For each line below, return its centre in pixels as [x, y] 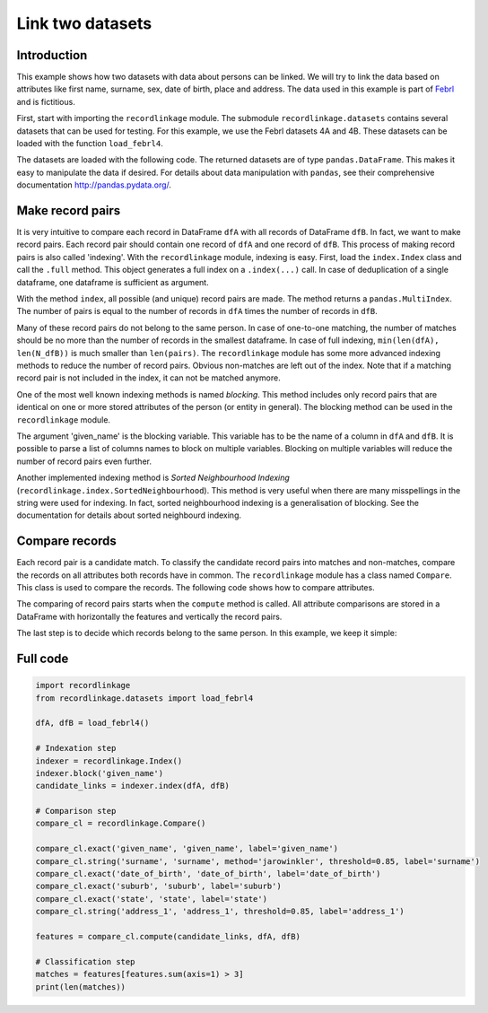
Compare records [66, 541]
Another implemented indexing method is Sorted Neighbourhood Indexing [153, 478]
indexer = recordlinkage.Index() [109, 761]
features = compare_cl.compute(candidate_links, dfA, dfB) [168, 936]
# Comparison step [76, 811]
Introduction [52, 55]
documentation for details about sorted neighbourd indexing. [129, 515]
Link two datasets [84, 23]
